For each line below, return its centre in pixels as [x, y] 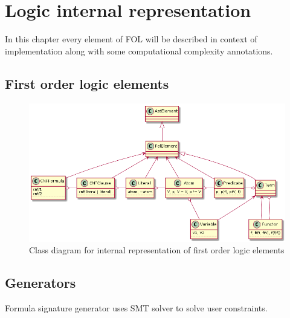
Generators [40, 283]
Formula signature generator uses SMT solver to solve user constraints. [136, 308]
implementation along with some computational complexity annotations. [139, 50]
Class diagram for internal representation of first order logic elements [157, 250]
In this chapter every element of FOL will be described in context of [131, 39]
